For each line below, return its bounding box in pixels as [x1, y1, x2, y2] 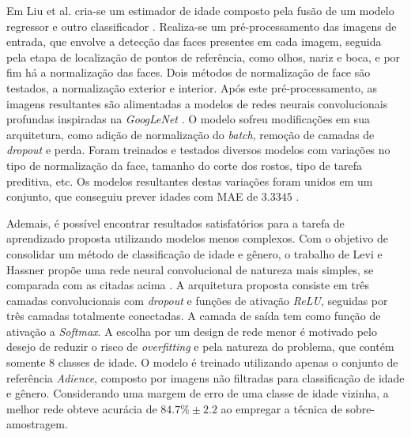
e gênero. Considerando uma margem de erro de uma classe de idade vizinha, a [6, 385, 389, 401]
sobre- [345, 400, 375, 416]
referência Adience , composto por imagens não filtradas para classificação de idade [6, 369, 405, 386]
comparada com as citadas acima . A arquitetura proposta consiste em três [6, 277, 370, 293]
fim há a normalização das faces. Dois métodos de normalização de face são [6, 64, 371, 81]
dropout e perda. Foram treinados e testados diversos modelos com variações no [6, 141, 390, 158]
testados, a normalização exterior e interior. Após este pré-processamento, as [6, 79, 377, 96]
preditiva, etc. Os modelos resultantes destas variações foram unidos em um [6, 172, 373, 189]
